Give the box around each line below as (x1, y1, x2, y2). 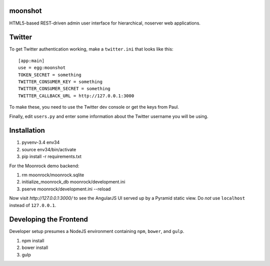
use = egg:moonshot (18, 65, 66, 71)
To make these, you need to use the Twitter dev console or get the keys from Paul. (9, 104, 179, 110)
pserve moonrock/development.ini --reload (21, 186, 111, 192)
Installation (9, 126, 45, 135)
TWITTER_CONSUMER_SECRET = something (18, 86, 111, 92)
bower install (21, 244, 48, 250)
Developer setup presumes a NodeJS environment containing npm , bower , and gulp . (9, 228, 184, 234)
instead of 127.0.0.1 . (9, 202, 56, 208)
